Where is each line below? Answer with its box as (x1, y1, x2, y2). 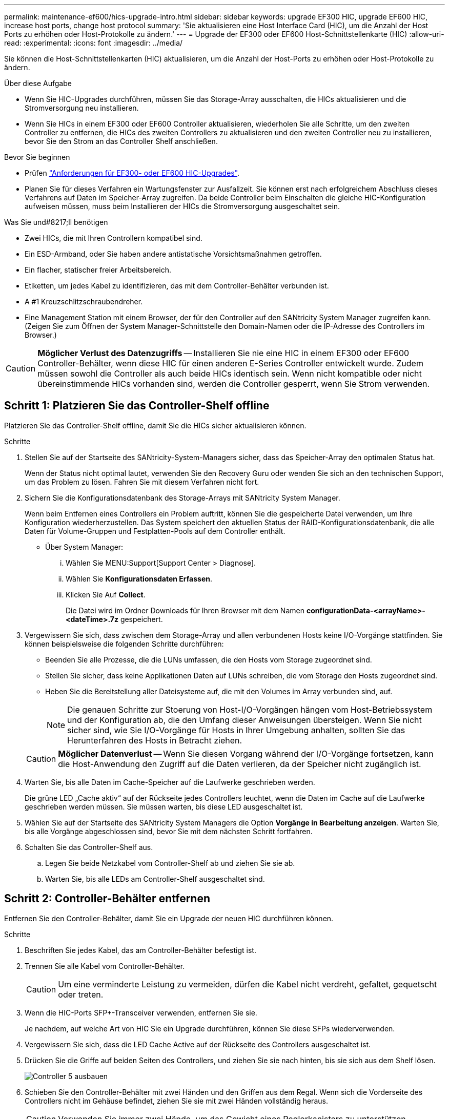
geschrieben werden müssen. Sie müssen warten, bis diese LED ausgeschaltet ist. (25, 802, 303, 811)
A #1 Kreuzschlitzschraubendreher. (25, 297, 143, 306)
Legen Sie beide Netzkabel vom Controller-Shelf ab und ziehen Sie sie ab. (45, 858, 295, 867)
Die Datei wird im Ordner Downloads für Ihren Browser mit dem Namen (66, 606, 304, 615)
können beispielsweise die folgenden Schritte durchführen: (25, 639, 224, 648)
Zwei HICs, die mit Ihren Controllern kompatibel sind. (25, 234, 202, 242)
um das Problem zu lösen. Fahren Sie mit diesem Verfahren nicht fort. (25, 477, 259, 486)
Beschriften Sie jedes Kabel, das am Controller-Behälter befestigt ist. (25, 945, 256, 955)
